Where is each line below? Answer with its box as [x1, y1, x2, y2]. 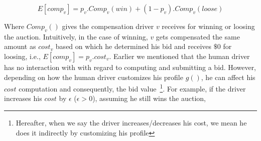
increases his [4, 93, 42, 103]
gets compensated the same [156, 31, 240, 41]
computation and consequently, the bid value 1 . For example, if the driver [19, 82, 246, 93]
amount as [4, 41, 36, 51]
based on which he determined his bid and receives [55, 41, 212, 51]
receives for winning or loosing [162, 21, 255, 31]
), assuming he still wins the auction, [92, 93, 206, 103]
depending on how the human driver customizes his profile [4, 71, 183, 82]
